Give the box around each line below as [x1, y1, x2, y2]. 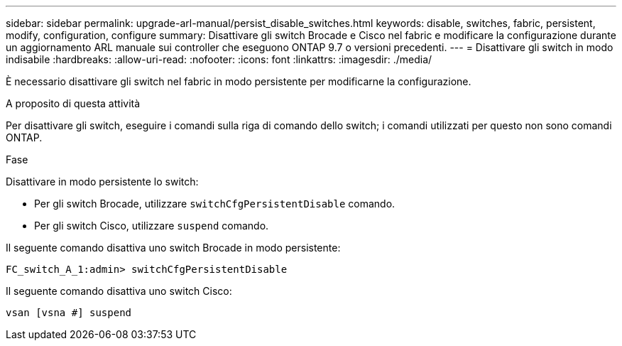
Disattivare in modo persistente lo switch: [6, 175, 199, 188]
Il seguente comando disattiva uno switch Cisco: [6, 285, 232, 297]
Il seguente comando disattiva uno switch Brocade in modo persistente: [6, 242, 341, 254]
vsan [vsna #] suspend [6, 307, 132, 318]
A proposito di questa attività [6, 97, 141, 109]
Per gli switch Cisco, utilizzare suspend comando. [34, 220, 269, 232]
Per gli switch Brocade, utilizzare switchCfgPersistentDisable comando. [34, 198, 395, 210]
